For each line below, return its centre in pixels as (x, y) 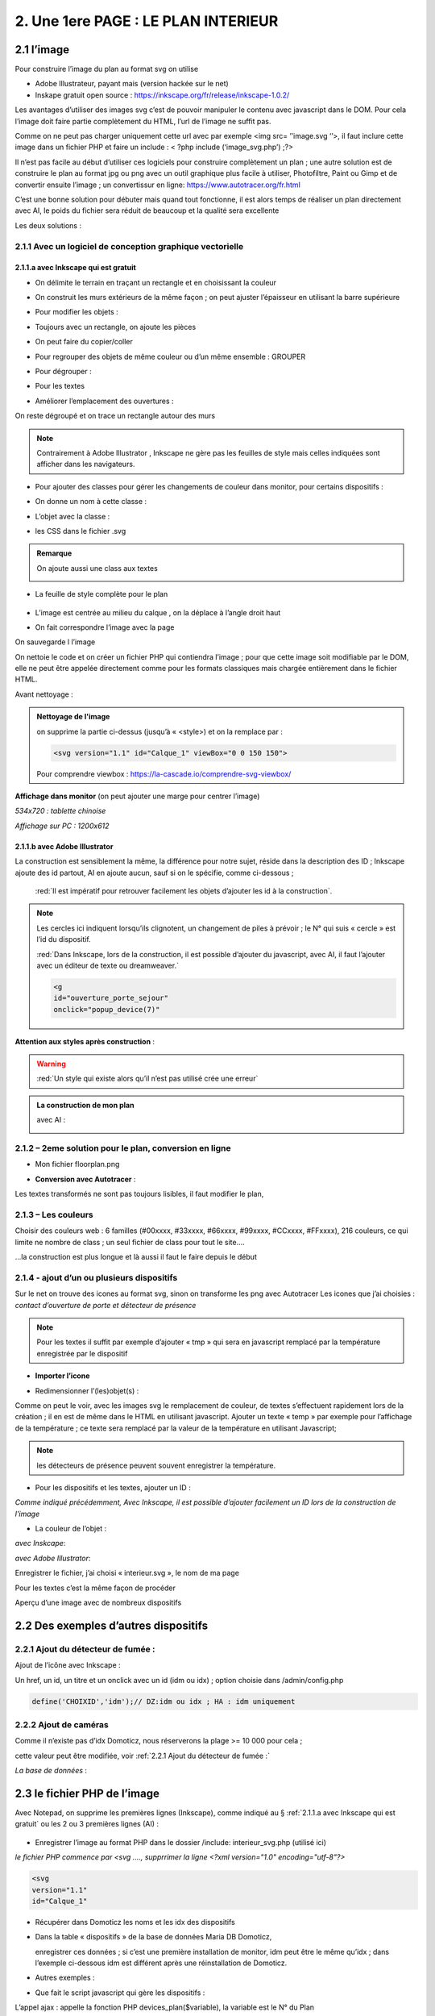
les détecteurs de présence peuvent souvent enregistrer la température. (156, 1465)
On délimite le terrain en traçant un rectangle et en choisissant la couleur (156, 282)
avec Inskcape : (40, 1543)
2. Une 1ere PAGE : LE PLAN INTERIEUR (147, 21)
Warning (51, 1064)
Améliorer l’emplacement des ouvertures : (104, 401)
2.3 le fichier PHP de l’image (87, 1793)
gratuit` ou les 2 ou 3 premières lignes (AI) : (87, 1824)
